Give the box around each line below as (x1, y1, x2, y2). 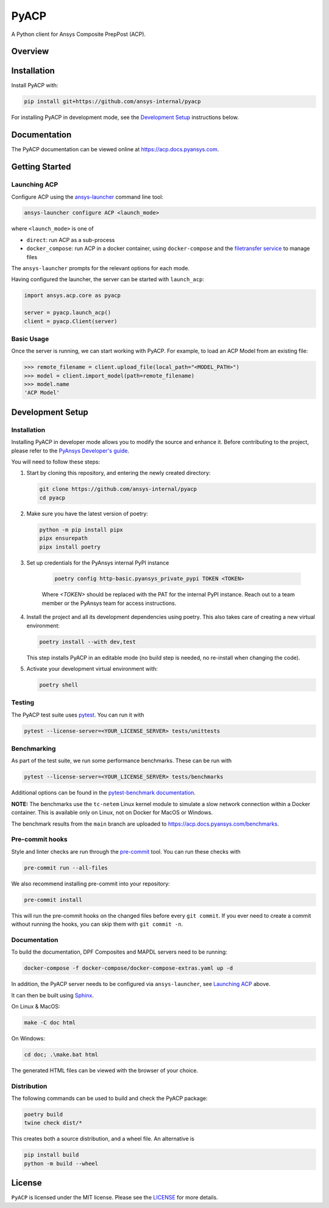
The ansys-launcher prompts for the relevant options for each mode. (11, 265, 190, 272)
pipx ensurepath (39, 535, 88, 542)
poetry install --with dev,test (39, 638, 136, 645)
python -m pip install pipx (39, 526, 123, 533)
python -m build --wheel (24, 1160, 99, 1167)
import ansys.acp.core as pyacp (24, 292, 121, 299)
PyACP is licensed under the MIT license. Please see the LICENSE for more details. (11, 1194, 219, 1201)
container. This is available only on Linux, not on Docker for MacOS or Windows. (11, 809, 213, 817)
